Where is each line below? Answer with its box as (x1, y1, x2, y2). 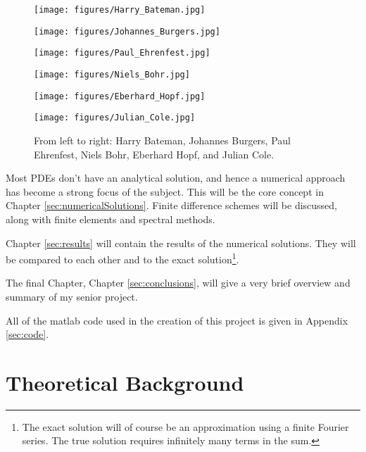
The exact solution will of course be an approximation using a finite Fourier (22, 419, 349, 434)
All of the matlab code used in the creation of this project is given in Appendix (6, 313, 348, 327)
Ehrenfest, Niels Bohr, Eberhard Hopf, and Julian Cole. (34, 146, 274, 161)
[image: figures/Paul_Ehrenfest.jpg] (34, 48, 210, 58)
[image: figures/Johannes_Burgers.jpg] (34, 26, 220, 37)
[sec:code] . (6, 327, 49, 341)
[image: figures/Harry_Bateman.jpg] (34, 5, 206, 15)
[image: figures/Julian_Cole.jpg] (34, 113, 196, 123)
